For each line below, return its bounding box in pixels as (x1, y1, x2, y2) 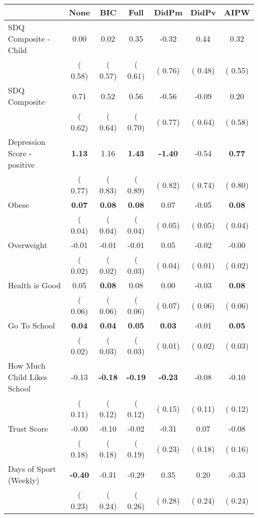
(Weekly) (8, 474, 40, 486)
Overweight (8, 239, 48, 251)
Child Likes (8, 371, 48, 383)
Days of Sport (8, 463, 56, 474)
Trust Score (8, 423, 48, 434)
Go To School (8, 320, 55, 331)
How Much (8, 360, 46, 371)
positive (8, 159, 35, 170)
